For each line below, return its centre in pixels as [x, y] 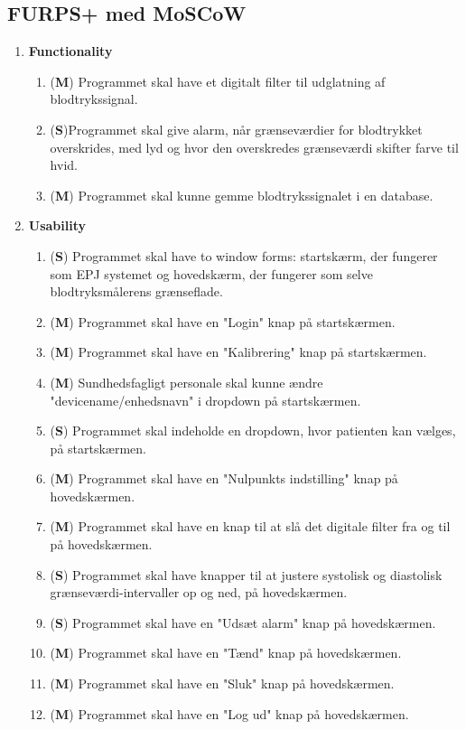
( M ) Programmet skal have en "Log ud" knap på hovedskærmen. [229, 713]
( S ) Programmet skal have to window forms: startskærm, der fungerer [244, 255]
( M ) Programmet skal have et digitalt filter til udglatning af [218, 81]
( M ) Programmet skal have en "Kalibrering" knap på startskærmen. [238, 352]
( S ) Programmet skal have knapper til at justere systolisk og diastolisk [246, 574]
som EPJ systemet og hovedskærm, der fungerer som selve [211, 273]
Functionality [70, 51]
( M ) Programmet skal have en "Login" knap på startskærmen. [223, 321]
